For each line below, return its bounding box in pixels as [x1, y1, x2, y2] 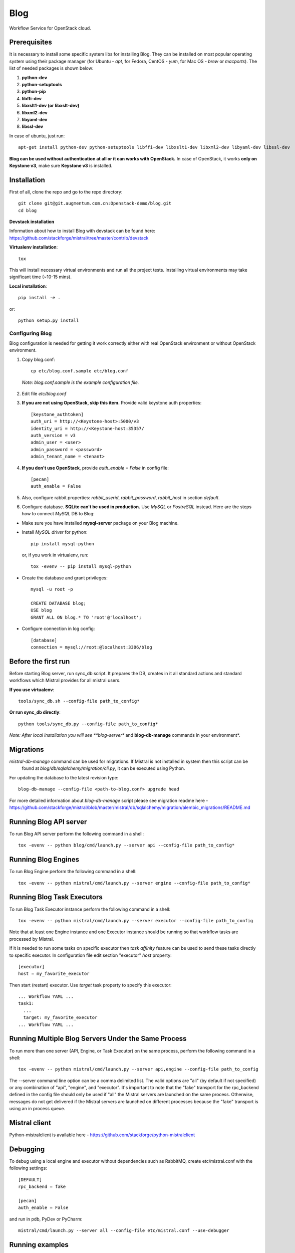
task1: [18, 1000, 35, 1006]
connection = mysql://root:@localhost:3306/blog [31, 644, 152, 650]
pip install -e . [18, 295, 61, 301]
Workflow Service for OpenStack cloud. [9, 25, 91, 31]
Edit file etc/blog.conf [22, 391, 67, 396]
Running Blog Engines [9, 855, 80, 864]
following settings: [9, 1165, 48, 1171]
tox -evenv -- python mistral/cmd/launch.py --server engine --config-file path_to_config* [18, 880, 250, 886]
